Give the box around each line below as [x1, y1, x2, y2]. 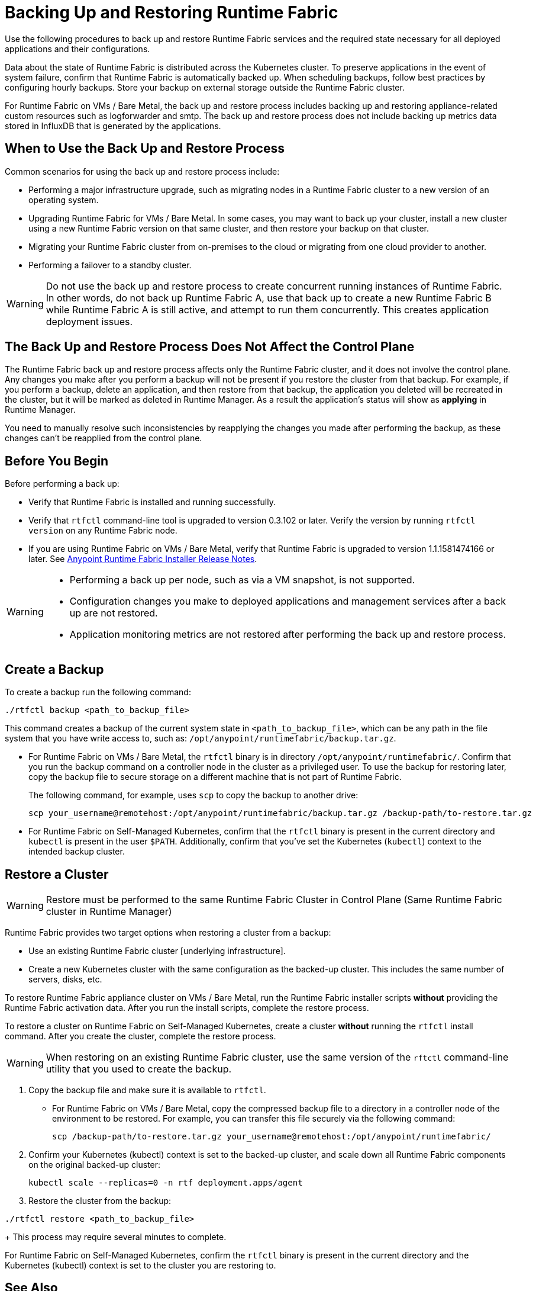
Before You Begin [5, 453, 109, 468]
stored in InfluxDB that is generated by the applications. [5, 120, 221, 131]
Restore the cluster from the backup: [28, 1195, 172, 1206]
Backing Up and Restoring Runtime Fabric [5, 2, 338, 23]
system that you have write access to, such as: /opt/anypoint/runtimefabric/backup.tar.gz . [5, 733, 396, 744]
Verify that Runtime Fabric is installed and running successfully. [28, 497, 276, 508]
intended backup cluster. [28, 846, 125, 857]
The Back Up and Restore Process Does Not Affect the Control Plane [5, 339, 415, 355]
